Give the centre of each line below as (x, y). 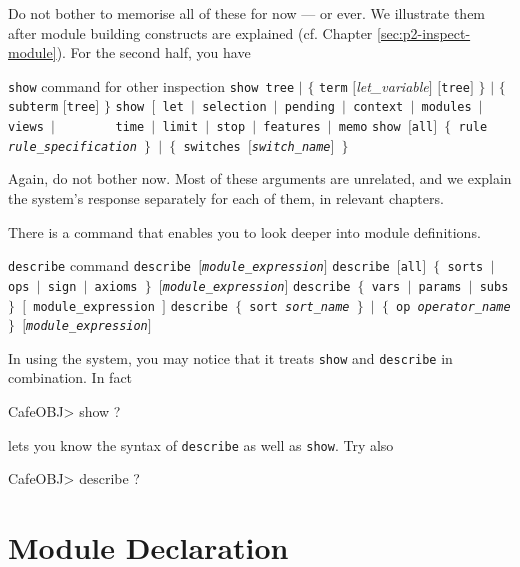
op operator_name (453, 306)
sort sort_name (299, 306)
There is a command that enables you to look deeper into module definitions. (244, 231)
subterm (33, 107)
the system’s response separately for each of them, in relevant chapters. (226, 198)
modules (446, 107)
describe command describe (99, 265)
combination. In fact (70, 377)
